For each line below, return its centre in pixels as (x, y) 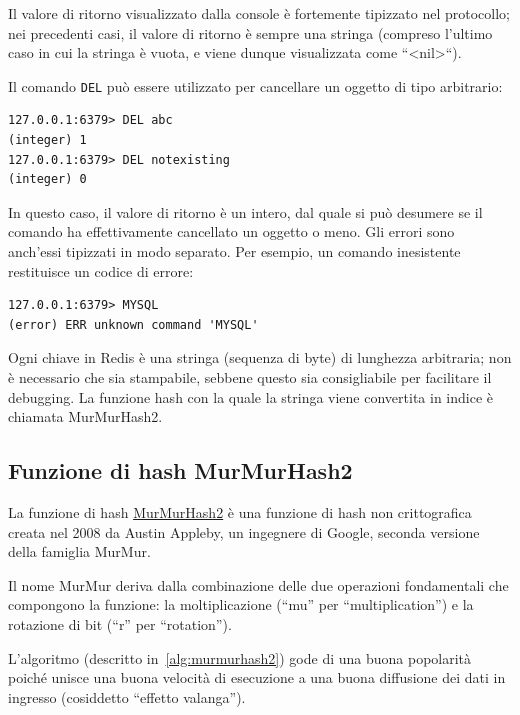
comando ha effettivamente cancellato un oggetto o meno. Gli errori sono (231, 231)
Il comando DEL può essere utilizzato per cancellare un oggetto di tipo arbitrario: (255, 85)
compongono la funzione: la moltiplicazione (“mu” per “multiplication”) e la (241, 604)
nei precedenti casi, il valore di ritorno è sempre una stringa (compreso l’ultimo (250, 32)
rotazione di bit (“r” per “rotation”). (120, 623)
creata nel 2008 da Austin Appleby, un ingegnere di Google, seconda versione (244, 531)
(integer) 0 (47, 179)
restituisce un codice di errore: (101, 270)
